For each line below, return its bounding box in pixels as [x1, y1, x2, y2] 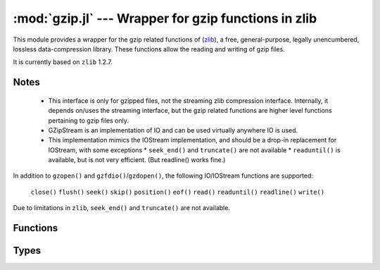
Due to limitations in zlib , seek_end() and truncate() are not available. [13, 204, 230, 212]
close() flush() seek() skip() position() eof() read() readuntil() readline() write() [30, 188, 325, 196]
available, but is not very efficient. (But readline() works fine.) [48, 156, 226, 164]
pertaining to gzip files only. [48, 116, 129, 125]
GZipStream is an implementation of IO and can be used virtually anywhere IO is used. [48, 125, 298, 134]
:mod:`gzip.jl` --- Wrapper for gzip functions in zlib [13, 11, 317, 26]
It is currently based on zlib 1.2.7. [13, 58, 113, 66]
